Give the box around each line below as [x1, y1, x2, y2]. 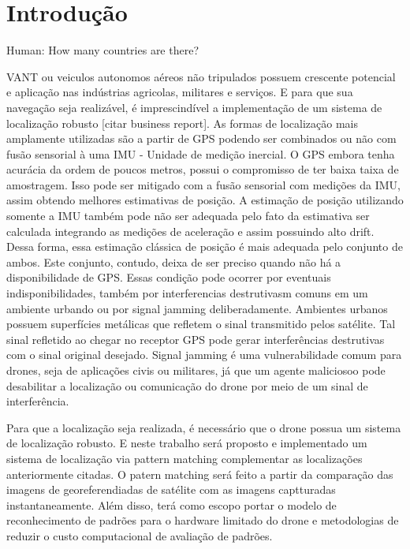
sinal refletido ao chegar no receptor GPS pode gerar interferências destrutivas [6, 331, 385, 347]
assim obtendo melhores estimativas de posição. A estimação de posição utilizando [6, 192, 404, 208]
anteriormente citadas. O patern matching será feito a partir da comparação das [6, 465, 393, 482]
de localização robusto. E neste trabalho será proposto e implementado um [6, 435, 367, 451]
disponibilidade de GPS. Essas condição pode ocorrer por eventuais [6, 269, 331, 286]
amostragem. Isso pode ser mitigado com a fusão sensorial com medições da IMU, [6, 176, 401, 192]
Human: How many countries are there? [6, 42, 199, 58]
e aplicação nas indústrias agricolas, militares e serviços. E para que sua [6, 84, 353, 100]
